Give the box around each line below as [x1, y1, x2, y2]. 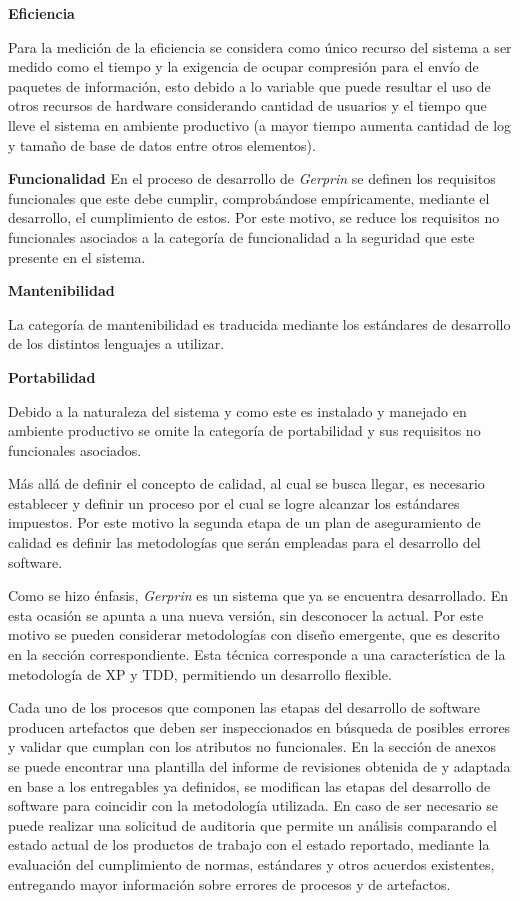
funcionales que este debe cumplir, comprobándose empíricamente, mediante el [8, 187, 490, 208]
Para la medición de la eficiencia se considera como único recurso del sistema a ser [8, 36, 512, 57]
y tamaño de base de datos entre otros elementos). [8, 134, 316, 155]
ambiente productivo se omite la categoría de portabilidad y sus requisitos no [8, 420, 481, 441]
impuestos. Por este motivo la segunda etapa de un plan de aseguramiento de [8, 512, 481, 533]
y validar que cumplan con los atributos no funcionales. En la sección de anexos [8, 736, 496, 757]
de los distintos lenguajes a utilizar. [8, 333, 225, 354]
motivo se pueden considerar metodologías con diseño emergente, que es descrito [8, 624, 500, 645]
